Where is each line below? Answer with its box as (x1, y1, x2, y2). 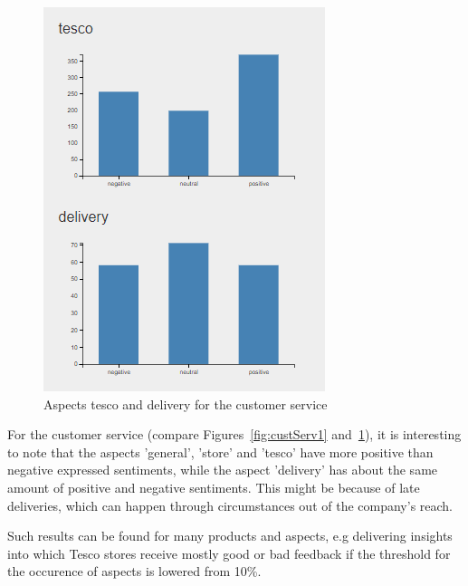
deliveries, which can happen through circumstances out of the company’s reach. (7, 495, 454, 514)
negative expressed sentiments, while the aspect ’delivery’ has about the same (7, 460, 438, 479)
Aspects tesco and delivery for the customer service (43, 394, 328, 413)
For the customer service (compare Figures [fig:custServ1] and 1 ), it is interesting (7, 425, 462, 444)
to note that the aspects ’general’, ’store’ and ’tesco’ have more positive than (7, 442, 434, 461)
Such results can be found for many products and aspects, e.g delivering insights (7, 526, 453, 545)
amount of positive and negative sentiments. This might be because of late (7, 477, 420, 496)
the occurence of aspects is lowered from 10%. (7, 562, 262, 581)
